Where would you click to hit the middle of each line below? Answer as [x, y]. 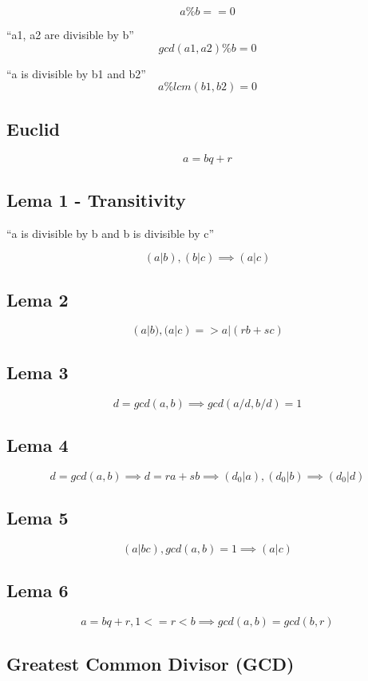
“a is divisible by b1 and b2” [76, 73]
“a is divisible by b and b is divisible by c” [111, 233]
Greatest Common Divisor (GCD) [150, 663]
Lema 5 [38, 518]
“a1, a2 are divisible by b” [70, 34]
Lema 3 [38, 372]
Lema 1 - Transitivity [96, 199]
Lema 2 [38, 299]
